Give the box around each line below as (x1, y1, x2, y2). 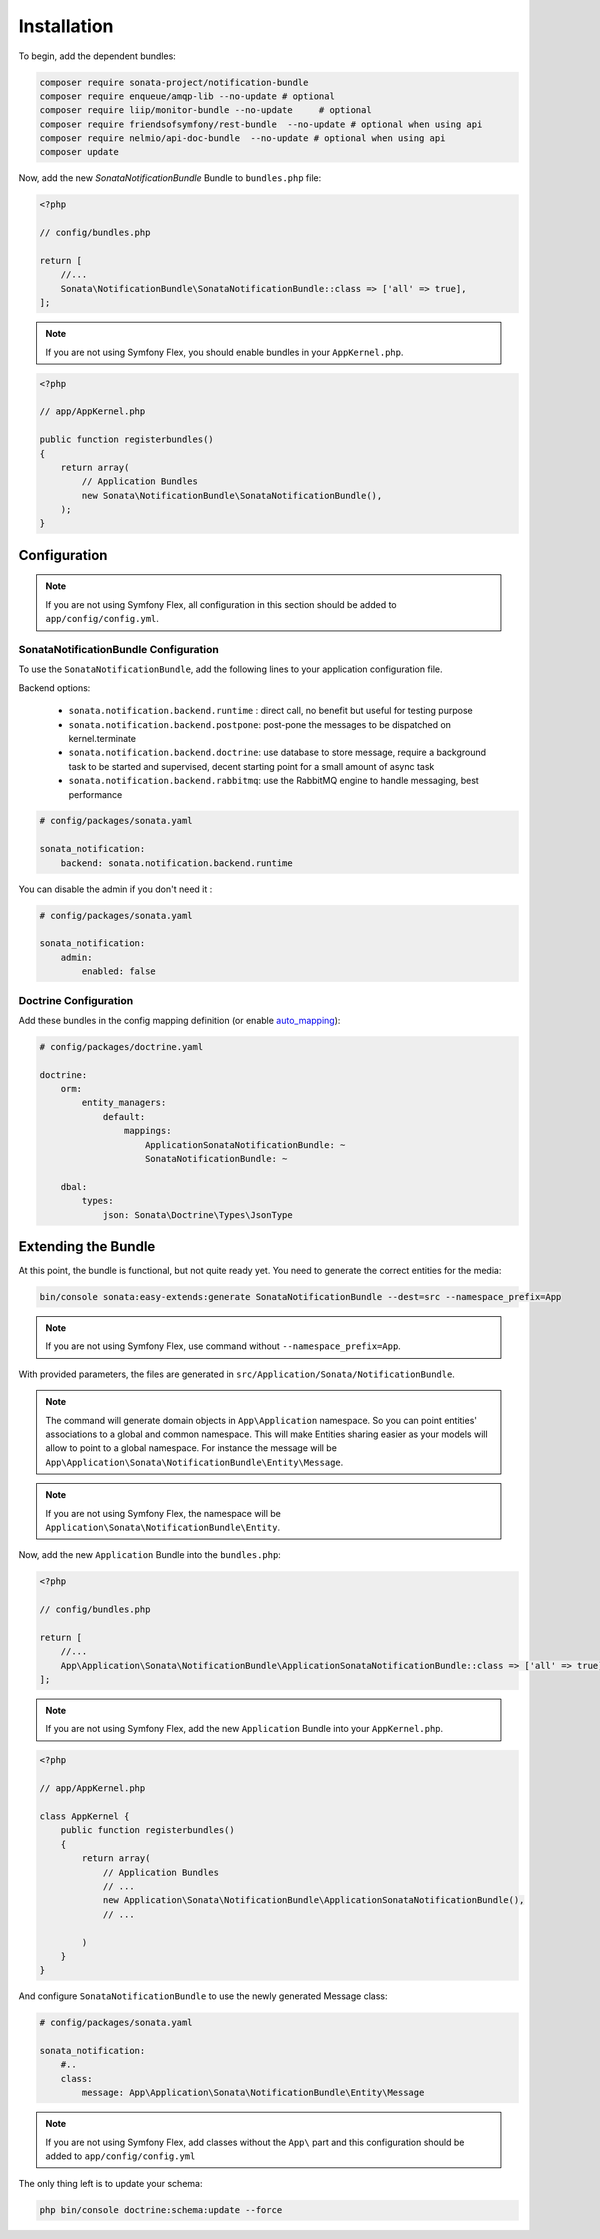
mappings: (123, 1125, 172, 1137)
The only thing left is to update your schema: (18, 2178, 203, 2190)
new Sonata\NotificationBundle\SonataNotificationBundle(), (81, 490, 383, 501)
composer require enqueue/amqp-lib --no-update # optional (39, 90, 335, 102)
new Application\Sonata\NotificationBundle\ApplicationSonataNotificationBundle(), (102, 1895, 525, 1906)
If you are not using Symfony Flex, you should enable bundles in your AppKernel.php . (45, 346, 404, 358)
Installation (18, 15, 114, 37)
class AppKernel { (39, 1811, 130, 1822)
